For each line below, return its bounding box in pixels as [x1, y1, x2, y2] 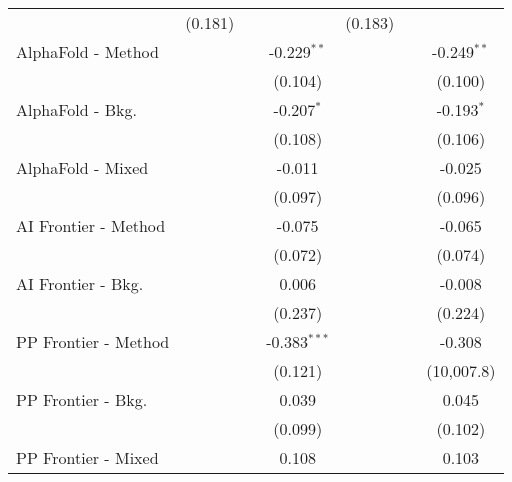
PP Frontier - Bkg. [16, 388, 148, 411]
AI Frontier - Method [16, 214, 166, 237]
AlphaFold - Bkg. [16, 98, 137, 121]
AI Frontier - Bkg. [16, 272, 144, 295]
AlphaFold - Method [16, 40, 159, 63]
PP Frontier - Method [16, 330, 170, 353]
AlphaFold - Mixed [16, 156, 149, 179]
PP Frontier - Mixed [16, 446, 159, 469]
